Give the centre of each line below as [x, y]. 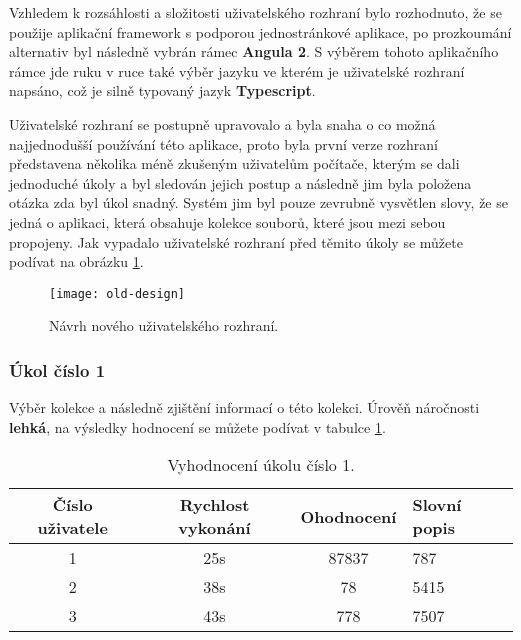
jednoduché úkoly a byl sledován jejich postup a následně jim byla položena [240, 182]
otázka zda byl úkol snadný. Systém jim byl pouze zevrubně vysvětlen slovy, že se [258, 202]
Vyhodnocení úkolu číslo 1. [261, 465]
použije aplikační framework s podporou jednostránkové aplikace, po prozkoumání [260, 31]
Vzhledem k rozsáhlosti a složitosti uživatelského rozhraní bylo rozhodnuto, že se [255, 12]
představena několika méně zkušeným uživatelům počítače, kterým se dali [234, 163]
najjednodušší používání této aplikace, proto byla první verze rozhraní [223, 143]
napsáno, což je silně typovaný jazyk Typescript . [162, 90]
